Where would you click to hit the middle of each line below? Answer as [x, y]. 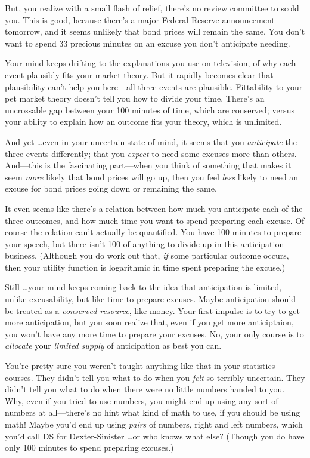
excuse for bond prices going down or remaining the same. [111, 188]
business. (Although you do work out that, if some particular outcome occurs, [147, 255]
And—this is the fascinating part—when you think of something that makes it [148, 165]
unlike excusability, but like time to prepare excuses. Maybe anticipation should [151, 299]
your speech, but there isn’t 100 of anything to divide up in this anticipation [145, 243]
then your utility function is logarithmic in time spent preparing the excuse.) [145, 267]
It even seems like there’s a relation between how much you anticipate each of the [154, 208]
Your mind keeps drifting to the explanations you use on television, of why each [151, 63]
